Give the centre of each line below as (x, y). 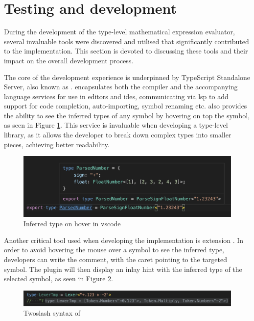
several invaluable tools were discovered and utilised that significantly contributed (127, 41)
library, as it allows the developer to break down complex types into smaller (118, 135)
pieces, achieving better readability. (57, 144)
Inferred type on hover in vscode (72, 224)
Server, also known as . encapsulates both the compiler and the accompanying (121, 87)
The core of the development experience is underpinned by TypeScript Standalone (127, 77)
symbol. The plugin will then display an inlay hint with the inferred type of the (123, 269)
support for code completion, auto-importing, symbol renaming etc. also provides (126, 106)
